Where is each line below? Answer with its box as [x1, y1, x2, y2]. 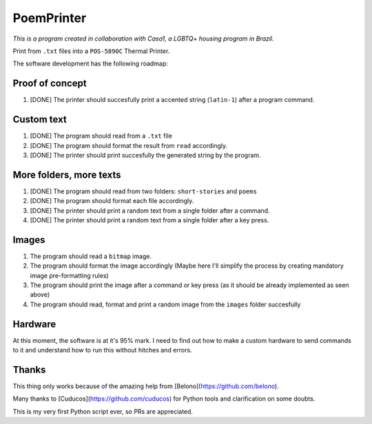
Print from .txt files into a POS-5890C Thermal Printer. [12, 47, 170, 55]
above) [30, 290, 50, 299]
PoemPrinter [12, 10, 87, 25]
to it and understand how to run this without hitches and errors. [12, 346, 192, 354]
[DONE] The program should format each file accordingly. [30, 197, 194, 205]
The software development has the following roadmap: [12, 59, 168, 68]
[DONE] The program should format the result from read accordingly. [30, 141, 228, 149]
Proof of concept [12, 78, 87, 89]
